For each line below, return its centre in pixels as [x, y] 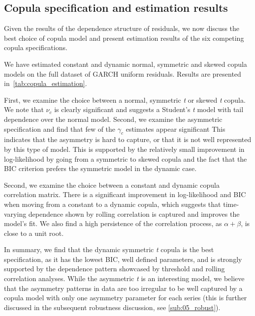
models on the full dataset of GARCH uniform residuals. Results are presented [123, 73]
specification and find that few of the [60, 129]
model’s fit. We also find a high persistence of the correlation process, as [113, 223]
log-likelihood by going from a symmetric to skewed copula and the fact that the [126, 158]
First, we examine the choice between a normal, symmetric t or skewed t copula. [125, 100]
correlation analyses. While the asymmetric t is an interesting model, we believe [124, 278]
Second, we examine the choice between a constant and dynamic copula [112, 185]
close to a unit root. [34, 233]
